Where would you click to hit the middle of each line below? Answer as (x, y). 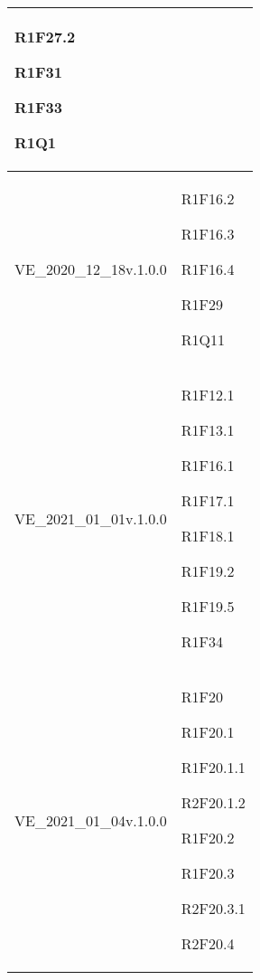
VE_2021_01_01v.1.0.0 (91, 518)
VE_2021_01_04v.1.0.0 (91, 820)
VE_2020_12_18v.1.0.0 (91, 269)
